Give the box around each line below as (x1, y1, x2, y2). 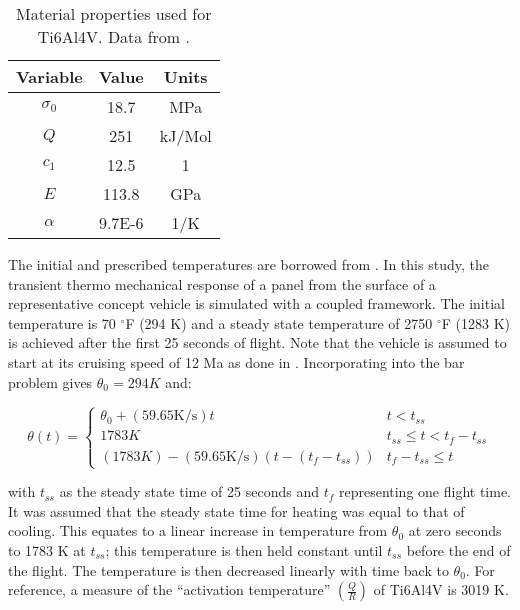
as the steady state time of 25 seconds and (59, 481, 319, 502)
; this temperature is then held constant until (105, 540, 383, 560)
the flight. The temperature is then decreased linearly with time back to (8, 559, 449, 580)
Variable (16, 65, 83, 88)
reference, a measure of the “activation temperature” (8, 579, 331, 600)
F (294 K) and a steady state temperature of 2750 (125, 312, 433, 333)
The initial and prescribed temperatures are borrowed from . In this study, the (8, 254, 489, 274)
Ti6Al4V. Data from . (37, 25, 190, 48)
